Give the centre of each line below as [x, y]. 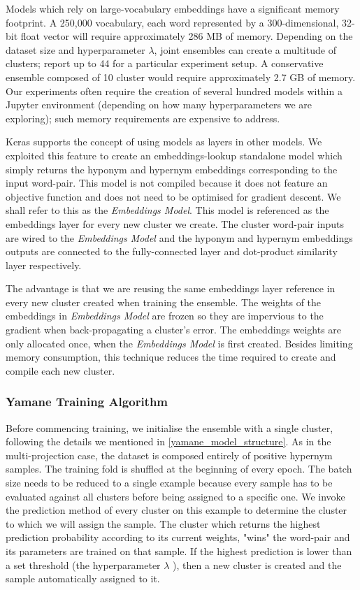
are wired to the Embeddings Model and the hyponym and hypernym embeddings [179, 237]
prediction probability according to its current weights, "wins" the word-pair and [178, 537]
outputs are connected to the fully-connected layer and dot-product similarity [172, 251]
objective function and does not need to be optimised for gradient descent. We [173, 196]
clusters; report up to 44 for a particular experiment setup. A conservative [165, 63]
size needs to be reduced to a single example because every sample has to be [169, 483]
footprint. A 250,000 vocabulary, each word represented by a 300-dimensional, [172, 22]
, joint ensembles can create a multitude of [245, 49]
